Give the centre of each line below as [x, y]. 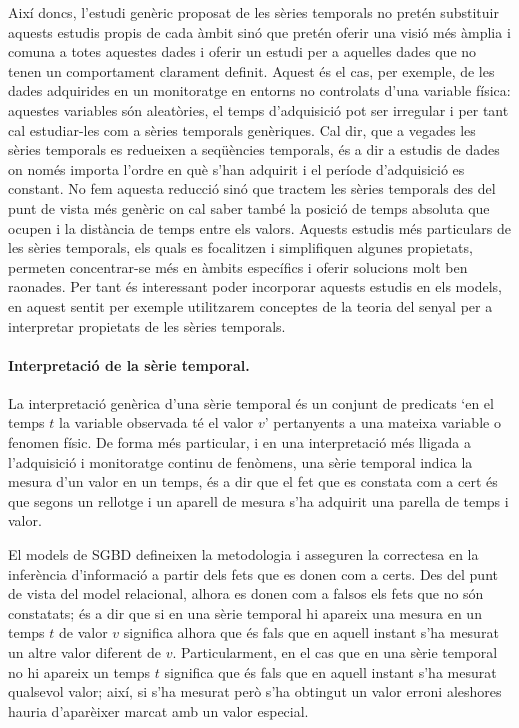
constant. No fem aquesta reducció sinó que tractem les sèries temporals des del [252, 188]
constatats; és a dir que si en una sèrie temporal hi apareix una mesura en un [245, 612]
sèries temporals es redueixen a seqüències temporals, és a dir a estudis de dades [254, 149]
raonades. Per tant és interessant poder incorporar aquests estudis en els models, [255, 286]
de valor [83, 632]
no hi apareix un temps [79, 671]
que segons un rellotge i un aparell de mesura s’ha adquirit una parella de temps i [258, 500]
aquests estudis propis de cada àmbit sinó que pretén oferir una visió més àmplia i [259, 31]
